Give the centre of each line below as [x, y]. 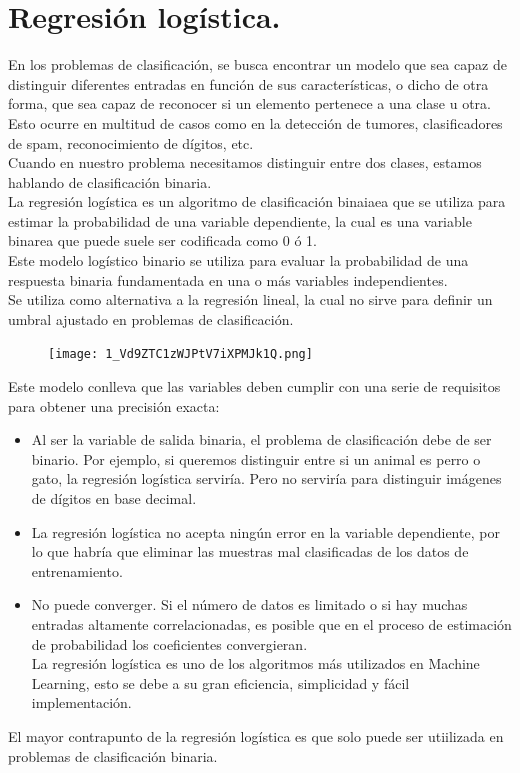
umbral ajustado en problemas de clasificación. [151, 318]
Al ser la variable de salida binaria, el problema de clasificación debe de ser [261, 439]
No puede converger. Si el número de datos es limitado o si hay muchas [249, 604]
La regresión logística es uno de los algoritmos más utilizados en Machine [255, 663]
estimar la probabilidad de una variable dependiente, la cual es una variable [240, 220]
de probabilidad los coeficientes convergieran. [169, 643]
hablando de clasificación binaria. [110, 181]
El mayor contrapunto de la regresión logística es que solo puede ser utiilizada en [256, 736]
